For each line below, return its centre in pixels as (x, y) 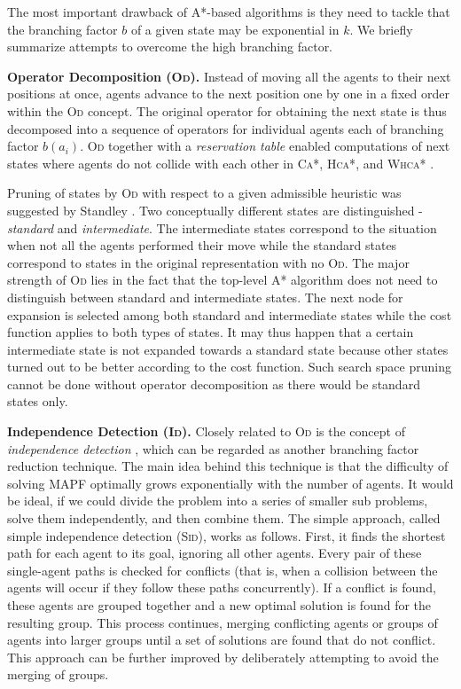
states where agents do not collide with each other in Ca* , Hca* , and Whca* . (221, 163)
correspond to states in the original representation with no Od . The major (208, 262)
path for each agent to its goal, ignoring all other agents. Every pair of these (215, 553)
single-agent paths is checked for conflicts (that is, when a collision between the (223, 570)
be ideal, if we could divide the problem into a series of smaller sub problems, (218, 501)
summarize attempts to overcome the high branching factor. (170, 47)
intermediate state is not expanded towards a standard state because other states (228, 349)
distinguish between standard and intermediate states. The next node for (205, 297)
